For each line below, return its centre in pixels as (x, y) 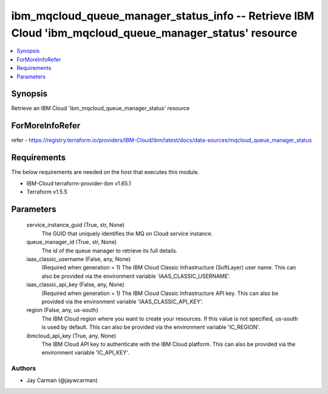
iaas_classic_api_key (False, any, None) (75, 285)
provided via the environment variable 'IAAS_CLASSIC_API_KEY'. (122, 302)
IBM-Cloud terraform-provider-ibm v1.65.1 (79, 183)
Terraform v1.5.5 (47, 192)
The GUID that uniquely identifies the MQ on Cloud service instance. (127, 233)
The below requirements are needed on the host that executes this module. (105, 172)
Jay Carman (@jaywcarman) (62, 381)
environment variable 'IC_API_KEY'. (86, 353)
